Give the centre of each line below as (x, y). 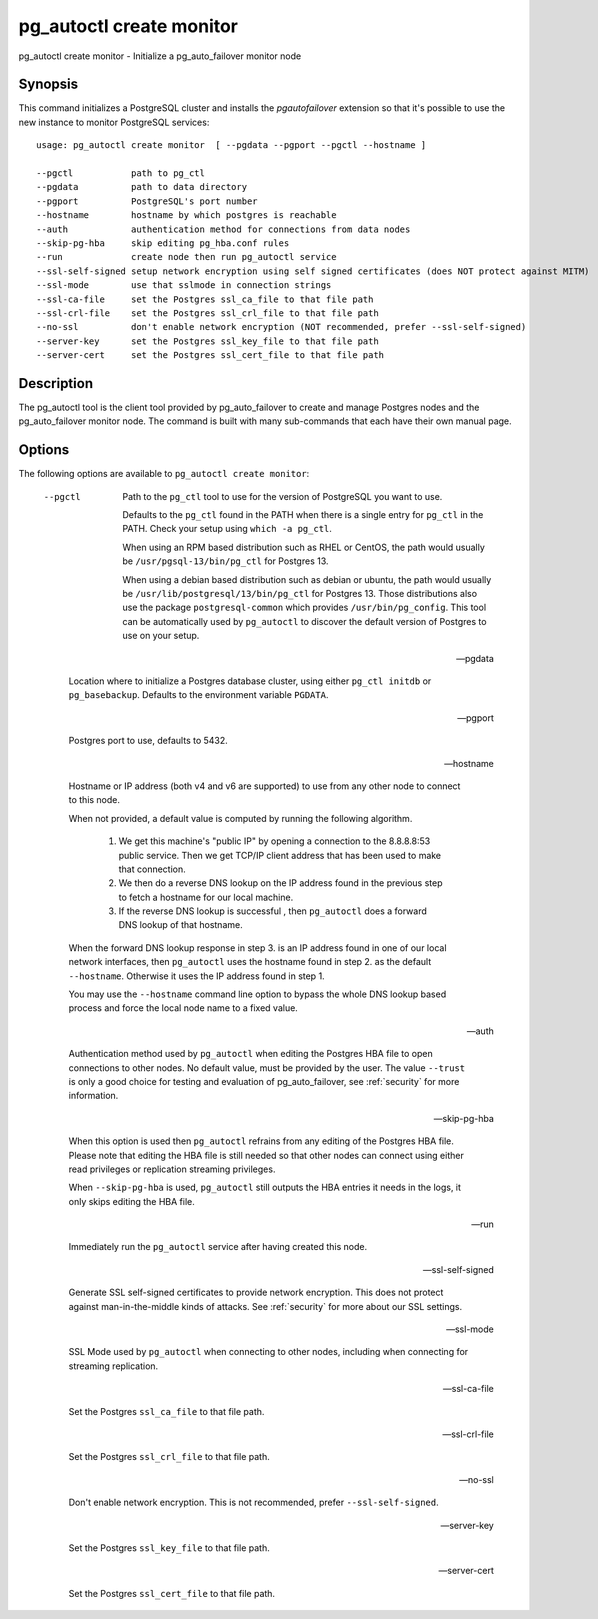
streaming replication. (113, 1366)
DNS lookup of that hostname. (181, 925)
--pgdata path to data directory (142, 187)
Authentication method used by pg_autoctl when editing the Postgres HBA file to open (251, 1054)
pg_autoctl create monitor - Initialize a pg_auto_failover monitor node (160, 56)
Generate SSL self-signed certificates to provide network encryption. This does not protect (256, 1292)
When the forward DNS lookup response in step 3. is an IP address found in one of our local (257, 947)
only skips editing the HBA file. (131, 1201)
